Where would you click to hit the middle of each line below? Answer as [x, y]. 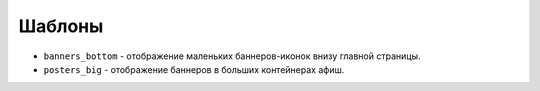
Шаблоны [61, 26]
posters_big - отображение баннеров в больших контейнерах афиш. [194, 69]
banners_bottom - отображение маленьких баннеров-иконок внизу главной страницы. [232, 56]
